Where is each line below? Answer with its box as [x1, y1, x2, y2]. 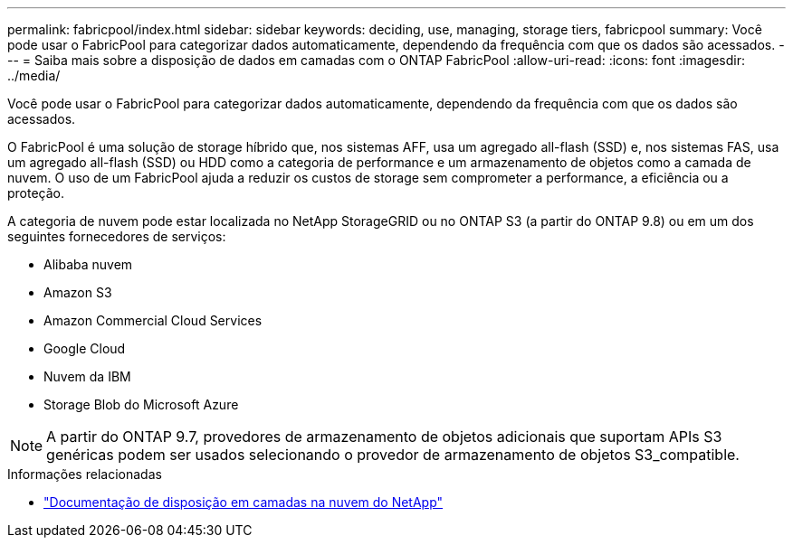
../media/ [7, 68, 61, 83]
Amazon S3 [43, 285, 112, 300]
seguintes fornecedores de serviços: [7, 229, 226, 244]
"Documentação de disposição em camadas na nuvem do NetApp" [43, 494, 444, 510]
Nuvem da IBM [43, 369, 131, 384]
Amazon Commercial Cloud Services [43, 313, 263, 328]
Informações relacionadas [7, 466, 162, 482]
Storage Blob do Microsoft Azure [43, 397, 239, 412]
